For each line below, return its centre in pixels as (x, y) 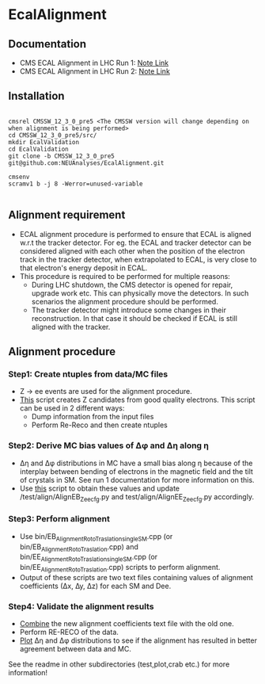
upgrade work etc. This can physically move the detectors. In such (140, 293)
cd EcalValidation (38, 149)
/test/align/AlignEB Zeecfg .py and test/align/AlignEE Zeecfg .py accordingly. (137, 497)
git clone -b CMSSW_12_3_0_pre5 (61, 156)
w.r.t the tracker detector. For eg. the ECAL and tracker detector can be (135, 243)
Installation (36, 96)
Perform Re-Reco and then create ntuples (99, 425)
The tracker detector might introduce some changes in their (129, 310)
